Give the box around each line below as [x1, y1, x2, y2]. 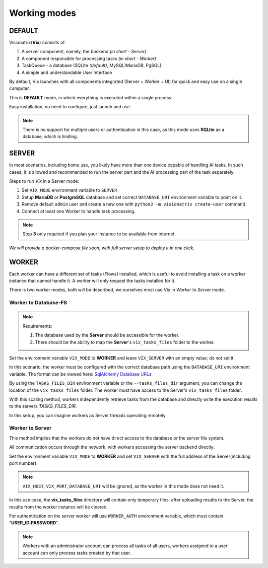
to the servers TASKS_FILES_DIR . [9, 403, 77, 409]
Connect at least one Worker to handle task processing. [21, 208, 136, 214]
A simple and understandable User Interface [21, 70, 112, 75]
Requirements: [22, 323, 52, 329]
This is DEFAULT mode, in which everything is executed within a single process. [9, 94, 173, 100]
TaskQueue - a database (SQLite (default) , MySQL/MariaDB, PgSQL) [21, 63, 162, 69]
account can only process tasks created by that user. [22, 550, 132, 556]
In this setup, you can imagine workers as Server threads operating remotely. [9, 412, 167, 418]
